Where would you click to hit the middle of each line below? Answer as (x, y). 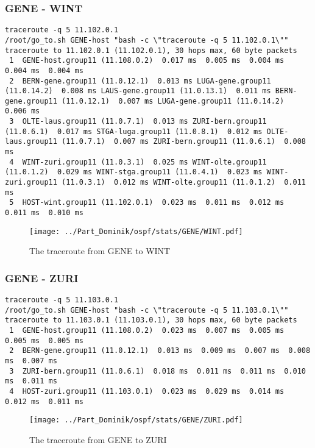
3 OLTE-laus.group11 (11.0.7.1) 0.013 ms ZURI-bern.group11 (138, 122)
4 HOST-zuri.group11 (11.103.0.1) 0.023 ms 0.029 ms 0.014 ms (147, 392)
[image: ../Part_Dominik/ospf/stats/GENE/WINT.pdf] (136, 231)
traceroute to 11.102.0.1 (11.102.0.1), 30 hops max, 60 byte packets (151, 50)
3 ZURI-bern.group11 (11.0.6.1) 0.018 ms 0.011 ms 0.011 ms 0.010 (157, 371)
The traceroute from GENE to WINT (100, 251)
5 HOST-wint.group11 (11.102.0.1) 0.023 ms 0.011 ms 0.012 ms (147, 203)
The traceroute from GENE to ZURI (98, 440)
